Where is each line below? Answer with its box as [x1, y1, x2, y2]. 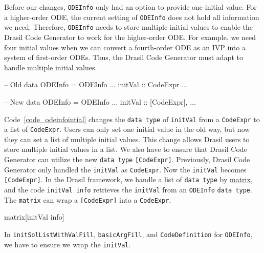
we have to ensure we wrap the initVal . [4, 239, 131, 249]
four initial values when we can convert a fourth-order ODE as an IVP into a [4, 42, 246, 52]
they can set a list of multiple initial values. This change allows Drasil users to [4, 133, 250, 144]
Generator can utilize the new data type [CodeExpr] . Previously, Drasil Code [4, 154, 250, 165]
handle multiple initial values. [4, 62, 97, 72]
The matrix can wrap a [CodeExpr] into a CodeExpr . [4, 194, 171, 205]
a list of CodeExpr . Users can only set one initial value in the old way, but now [4, 124, 250, 134]
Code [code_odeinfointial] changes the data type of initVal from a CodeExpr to [4, 113, 260, 124]
